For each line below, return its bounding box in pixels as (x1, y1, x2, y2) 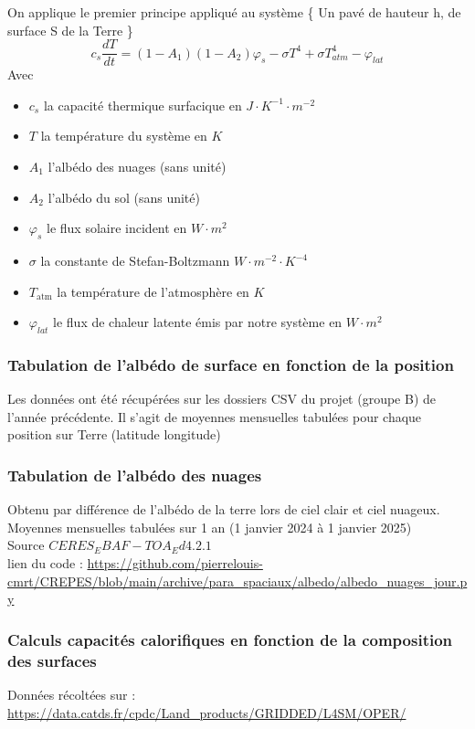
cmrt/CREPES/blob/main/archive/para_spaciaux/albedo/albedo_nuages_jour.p (7, 571, 468, 590)
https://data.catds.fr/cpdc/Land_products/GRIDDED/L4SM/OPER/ (7, 703, 406, 722)
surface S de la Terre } (7, 20, 133, 39)
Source (7, 535, 45, 555)
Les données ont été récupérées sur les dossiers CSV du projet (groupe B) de (7, 389, 437, 408)
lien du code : (7, 554, 83, 572)
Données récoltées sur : (7, 684, 136, 703)
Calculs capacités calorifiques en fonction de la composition (7, 628, 453, 650)
